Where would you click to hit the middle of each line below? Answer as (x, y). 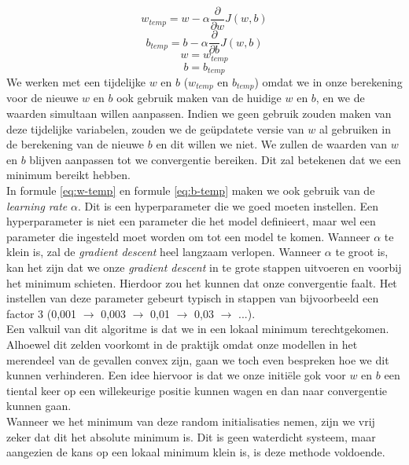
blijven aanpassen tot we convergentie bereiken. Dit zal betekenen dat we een (215, 159)
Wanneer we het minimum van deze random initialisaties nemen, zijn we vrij (191, 421)
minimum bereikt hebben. (68, 175)
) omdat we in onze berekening (328, 82)
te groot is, (362, 252)
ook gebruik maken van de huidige (199, 98)
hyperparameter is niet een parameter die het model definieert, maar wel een (191, 221)
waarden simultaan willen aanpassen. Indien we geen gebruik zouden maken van (199, 114)
